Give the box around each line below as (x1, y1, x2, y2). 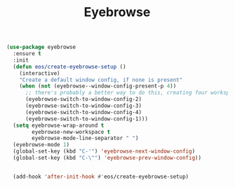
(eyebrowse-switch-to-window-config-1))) (25, 115, 149, 123)
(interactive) (19, 69, 60, 77)
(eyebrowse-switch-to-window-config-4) (25, 109, 142, 116)
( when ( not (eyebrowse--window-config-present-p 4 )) (19, 83, 177, 90)
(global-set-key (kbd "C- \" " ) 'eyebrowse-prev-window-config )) (13, 155, 201, 162)
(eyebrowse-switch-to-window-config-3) (25, 102, 142, 109)
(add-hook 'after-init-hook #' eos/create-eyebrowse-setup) (13, 173, 189, 180)
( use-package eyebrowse (6, 43, 76, 51)
